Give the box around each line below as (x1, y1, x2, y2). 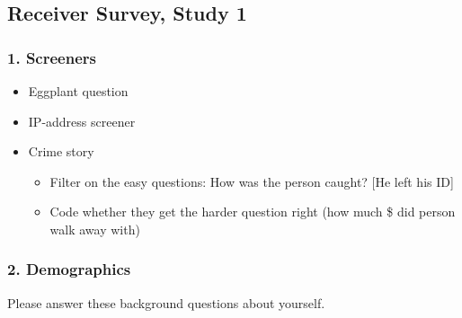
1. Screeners (7, 46, 96, 68)
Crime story (28, 142, 94, 161)
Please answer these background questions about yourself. (7, 293, 325, 312)
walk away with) (49, 219, 140, 238)
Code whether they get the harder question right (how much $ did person (49, 202, 456, 221)
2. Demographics (7, 258, 131, 280)
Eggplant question (28, 82, 129, 100)
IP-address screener (28, 111, 136, 130)
